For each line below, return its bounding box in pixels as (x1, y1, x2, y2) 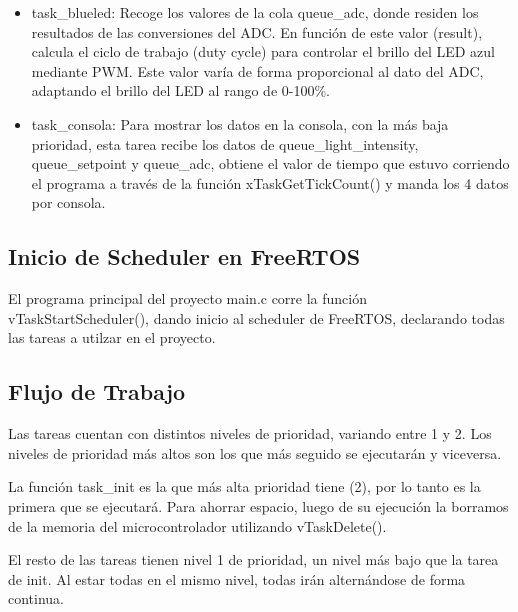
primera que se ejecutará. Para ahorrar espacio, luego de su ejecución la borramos (8, 495, 509, 516)
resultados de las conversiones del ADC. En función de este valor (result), (31, 21, 483, 42)
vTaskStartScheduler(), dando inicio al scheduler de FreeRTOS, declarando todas (8, 307, 505, 328)
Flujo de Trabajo (8, 376, 186, 407)
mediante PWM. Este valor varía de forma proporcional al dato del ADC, (31, 60, 484, 81)
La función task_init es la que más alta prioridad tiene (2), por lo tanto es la (8, 476, 481, 497)
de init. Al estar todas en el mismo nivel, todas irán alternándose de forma (8, 568, 466, 589)
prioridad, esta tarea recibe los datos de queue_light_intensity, (31, 133, 419, 154)
